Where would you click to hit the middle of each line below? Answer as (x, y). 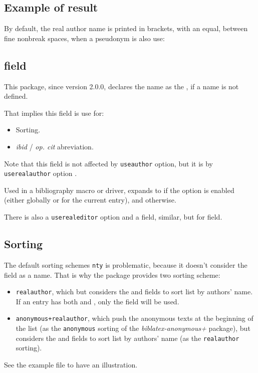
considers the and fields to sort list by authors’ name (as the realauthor (127, 338)
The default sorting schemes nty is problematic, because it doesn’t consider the (126, 264)
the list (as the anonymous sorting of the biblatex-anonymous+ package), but (133, 328)
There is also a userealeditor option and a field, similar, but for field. (113, 217)
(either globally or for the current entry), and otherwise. (90, 200)
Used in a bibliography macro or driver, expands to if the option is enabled (119, 190)
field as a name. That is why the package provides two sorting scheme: (112, 274)
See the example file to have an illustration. (71, 364)
